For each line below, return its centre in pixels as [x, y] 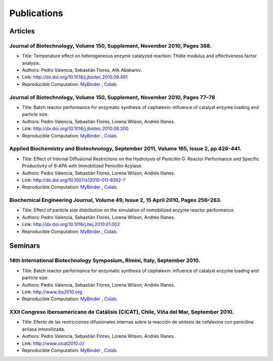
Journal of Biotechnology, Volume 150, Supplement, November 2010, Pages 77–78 [112, 97]
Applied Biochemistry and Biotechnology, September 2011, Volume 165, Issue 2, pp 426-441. [126, 149]
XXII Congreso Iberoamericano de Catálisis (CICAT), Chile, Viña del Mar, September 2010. [122, 312]
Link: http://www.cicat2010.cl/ [53, 343]
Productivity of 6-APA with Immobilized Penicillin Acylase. [82, 166]
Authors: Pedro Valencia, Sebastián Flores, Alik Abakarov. [82, 70]
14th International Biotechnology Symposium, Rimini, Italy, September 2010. [105, 260]
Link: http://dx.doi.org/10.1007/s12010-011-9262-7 [74, 180]
